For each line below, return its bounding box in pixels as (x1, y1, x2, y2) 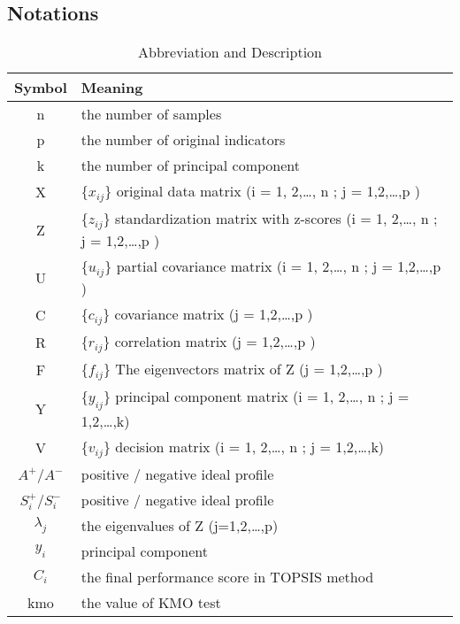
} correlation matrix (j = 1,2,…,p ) (103, 330, 316, 351)
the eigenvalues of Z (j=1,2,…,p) (80, 514, 279, 535)
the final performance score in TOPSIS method (80, 566, 374, 587)
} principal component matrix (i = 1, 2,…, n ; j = (103, 385, 410, 406)
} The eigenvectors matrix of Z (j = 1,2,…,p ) (103, 358, 383, 379)
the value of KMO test (80, 591, 221, 612)
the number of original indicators (80, 129, 286, 150)
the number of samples (80, 104, 222, 125)
